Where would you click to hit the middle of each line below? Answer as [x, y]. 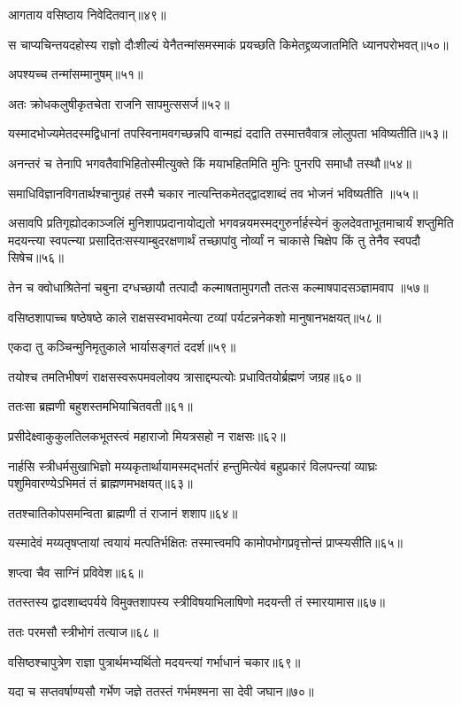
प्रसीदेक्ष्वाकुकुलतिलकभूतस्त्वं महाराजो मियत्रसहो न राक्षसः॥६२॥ [147, 435]
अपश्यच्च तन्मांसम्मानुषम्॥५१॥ [76, 74]
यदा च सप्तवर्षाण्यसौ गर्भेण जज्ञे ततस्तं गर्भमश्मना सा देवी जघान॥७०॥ [161, 691]
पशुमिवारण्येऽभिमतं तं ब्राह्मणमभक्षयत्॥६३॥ [100, 483]
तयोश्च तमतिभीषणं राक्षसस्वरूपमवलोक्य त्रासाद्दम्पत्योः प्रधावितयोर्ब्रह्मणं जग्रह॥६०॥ [184, 376]
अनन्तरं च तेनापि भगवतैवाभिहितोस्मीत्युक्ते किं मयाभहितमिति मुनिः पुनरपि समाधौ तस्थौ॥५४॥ [210, 163]
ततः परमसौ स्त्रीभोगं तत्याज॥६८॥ [83, 632]
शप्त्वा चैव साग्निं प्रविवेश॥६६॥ [76, 572]
